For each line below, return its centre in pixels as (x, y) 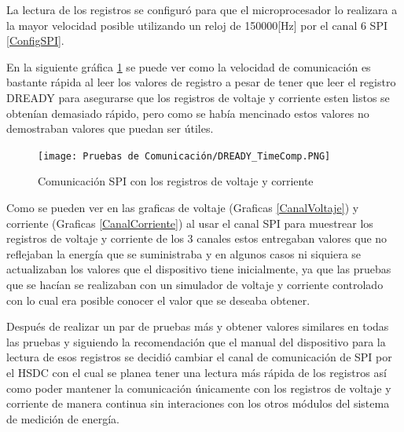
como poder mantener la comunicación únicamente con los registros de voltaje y (199, 388)
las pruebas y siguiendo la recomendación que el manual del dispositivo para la (196, 341)
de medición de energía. (63, 418)
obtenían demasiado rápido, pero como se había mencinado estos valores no (188, 113)
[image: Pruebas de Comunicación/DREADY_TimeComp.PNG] (184, 156)
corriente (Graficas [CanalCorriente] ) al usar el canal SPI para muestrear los (190, 223)
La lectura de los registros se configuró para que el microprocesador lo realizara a (202, 9)
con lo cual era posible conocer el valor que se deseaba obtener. (158, 300)
